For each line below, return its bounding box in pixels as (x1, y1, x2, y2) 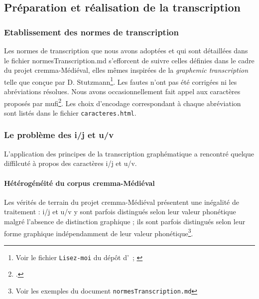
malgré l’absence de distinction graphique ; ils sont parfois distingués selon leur (4, 216, 246, 226)
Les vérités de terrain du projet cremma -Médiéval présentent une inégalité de (4, 196, 239, 207)
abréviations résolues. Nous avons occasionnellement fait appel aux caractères (4, 86, 241, 97)
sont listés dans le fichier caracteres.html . (4, 107, 136, 118)
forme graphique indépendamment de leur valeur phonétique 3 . (4, 226, 193, 238)
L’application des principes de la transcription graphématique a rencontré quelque (4, 148, 254, 158)
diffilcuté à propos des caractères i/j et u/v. (4, 158, 137, 168)
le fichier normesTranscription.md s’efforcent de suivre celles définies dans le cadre (4, 55, 255, 65)
